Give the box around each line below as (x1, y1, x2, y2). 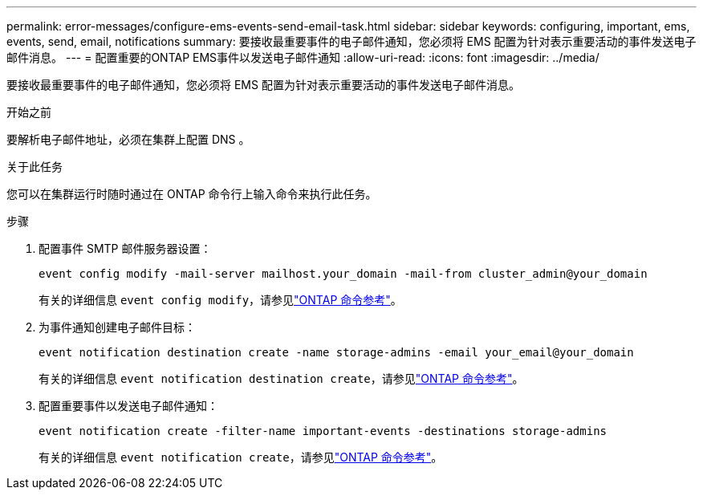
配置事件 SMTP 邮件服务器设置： (39, 242, 212, 255)
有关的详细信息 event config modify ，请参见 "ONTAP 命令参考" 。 (39, 293, 402, 307)
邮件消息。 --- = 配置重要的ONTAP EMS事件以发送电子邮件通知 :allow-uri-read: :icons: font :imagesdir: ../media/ (6, 51, 599, 64)
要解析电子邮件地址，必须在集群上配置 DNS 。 (6, 132, 250, 146)
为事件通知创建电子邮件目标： (39, 320, 196, 334)
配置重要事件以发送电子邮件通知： (39, 399, 218, 413)
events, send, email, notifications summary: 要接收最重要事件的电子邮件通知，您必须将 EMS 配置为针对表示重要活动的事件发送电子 (6, 35, 697, 48)
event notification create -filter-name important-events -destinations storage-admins (39, 425, 608, 437)
